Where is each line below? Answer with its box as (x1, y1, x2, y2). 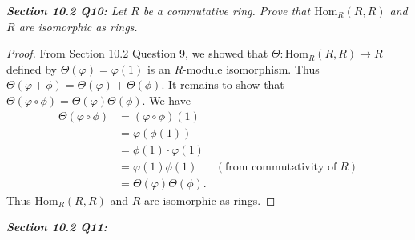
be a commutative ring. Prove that (143, 2, 311, 18)
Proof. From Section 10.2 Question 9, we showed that (6, 45, 268, 62)
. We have (142, 91, 191, 108)
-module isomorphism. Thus (183, 60, 320, 77)
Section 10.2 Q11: (6, 218, 107, 235)
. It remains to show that (161, 76, 284, 93)
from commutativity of (225, 161, 337, 173)
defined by (6, 60, 58, 77)
